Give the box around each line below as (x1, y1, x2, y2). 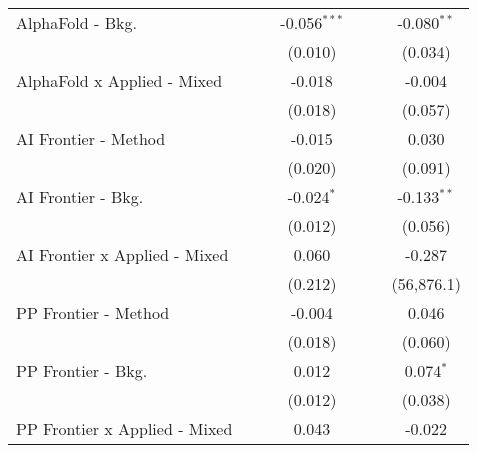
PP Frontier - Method (16, 301, 170, 324)
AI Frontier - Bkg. (16, 185, 144, 208)
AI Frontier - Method (16, 127, 166, 150)
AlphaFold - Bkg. (16, 11, 137, 34)
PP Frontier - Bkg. (16, 359, 148, 382)
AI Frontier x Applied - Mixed (16, 243, 229, 266)
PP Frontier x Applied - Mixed (16, 417, 233, 440)
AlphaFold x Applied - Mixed (16, 69, 223, 92)
